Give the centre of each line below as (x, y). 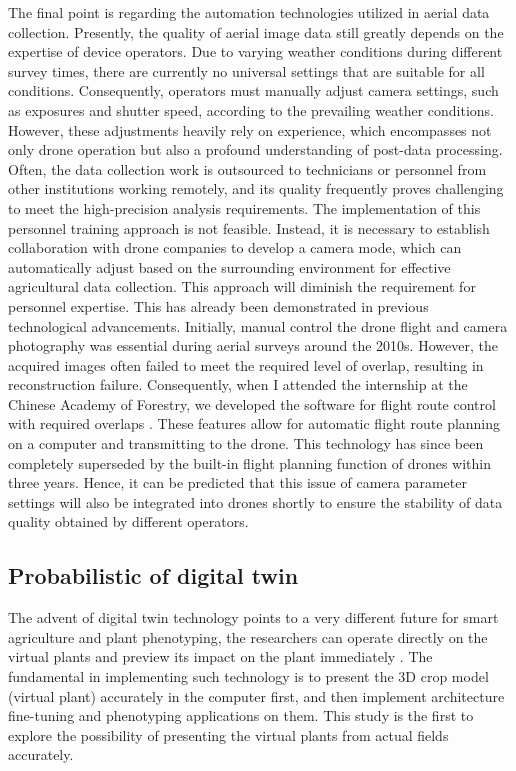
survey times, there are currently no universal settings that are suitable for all (246, 70)
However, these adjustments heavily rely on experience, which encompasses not (250, 129)
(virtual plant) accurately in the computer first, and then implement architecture (256, 695)
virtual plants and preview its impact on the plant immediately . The (220, 656)
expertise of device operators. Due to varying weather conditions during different (255, 51)
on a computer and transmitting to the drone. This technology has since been (246, 443)
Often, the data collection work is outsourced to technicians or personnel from (247, 168)
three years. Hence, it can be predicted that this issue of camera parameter (237, 482)
